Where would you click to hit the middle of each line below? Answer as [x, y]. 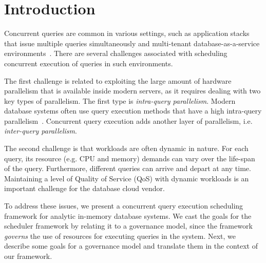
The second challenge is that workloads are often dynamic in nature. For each [126, 148]
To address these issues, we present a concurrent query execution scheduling [124, 206]
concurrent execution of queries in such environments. [89, 63]
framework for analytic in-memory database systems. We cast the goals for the [128, 215]
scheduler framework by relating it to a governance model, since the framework [128, 226]
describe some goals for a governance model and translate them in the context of [131, 246]
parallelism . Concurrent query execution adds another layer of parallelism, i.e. [128, 120]
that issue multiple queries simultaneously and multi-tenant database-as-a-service [132, 43]
